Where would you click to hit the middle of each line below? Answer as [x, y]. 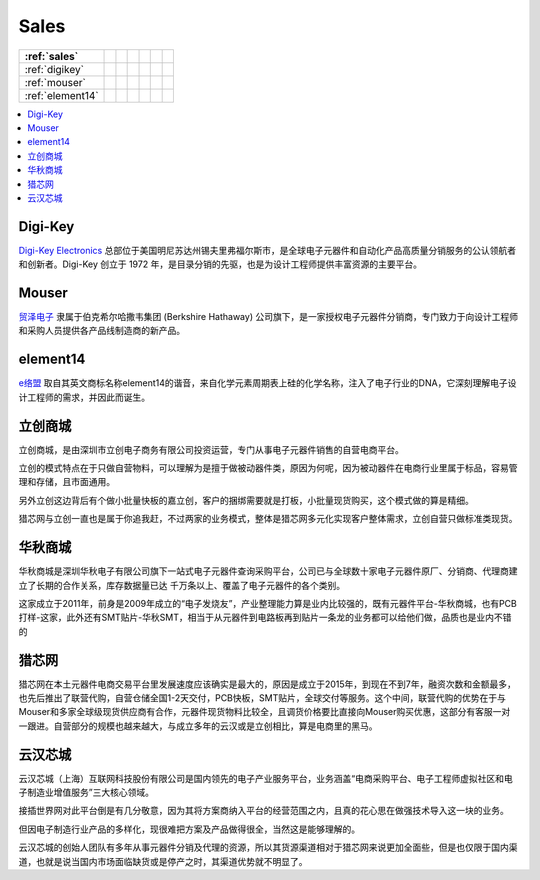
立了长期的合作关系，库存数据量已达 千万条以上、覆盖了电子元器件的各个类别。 [181, 585]
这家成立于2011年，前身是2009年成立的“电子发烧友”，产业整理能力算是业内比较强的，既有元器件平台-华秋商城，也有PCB [267, 603]
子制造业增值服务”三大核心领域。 [86, 792]
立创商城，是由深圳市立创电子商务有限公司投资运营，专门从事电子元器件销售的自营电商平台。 [211, 449]
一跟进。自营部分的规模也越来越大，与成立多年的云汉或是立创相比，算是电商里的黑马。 [198, 726]
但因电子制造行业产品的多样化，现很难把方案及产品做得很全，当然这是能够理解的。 [189, 829]
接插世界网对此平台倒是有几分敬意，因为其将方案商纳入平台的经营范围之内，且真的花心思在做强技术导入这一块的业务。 [263, 811]
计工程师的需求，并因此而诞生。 [84, 397]
